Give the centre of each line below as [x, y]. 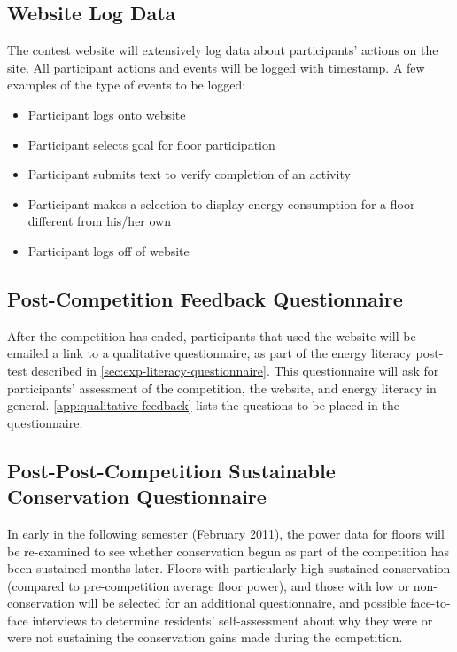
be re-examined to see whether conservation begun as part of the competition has [228, 551]
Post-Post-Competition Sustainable [171, 470]
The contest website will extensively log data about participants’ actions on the [223, 50]
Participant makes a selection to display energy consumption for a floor [221, 203]
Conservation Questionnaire [137, 497]
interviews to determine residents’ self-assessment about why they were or [232, 620]
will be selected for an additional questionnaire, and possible [242, 603]
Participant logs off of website [108, 250]
